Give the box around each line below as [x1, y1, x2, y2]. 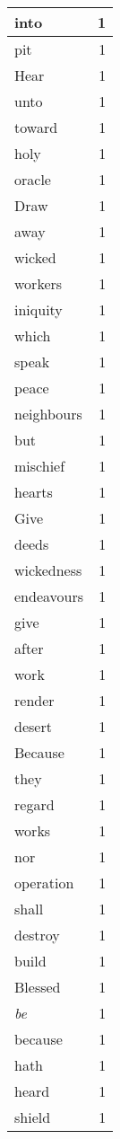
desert [14, 716, 52, 737]
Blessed [14, 976, 61, 997]
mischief [14, 455, 65, 476]
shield [14, 1107, 51, 1127]
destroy [14, 924, 60, 945]
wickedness [14, 560, 82, 580]
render [14, 690, 55, 711]
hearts [14, 481, 53, 502]
